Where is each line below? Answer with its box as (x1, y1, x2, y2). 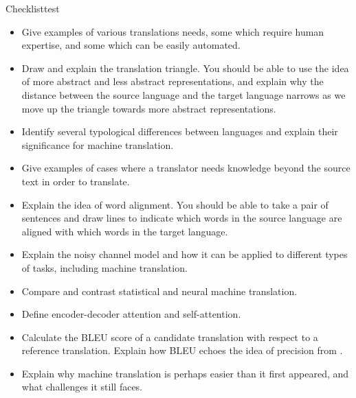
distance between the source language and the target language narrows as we (21, 87, 346, 102)
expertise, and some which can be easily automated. (21, 38, 241, 52)
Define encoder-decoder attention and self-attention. (21, 307, 241, 321)
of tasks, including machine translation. (21, 260, 188, 274)
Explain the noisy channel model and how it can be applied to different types (21, 247, 348, 261)
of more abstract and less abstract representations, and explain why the (21, 74, 324, 89)
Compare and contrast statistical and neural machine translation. (21, 283, 298, 298)
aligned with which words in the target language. (21, 224, 228, 238)
